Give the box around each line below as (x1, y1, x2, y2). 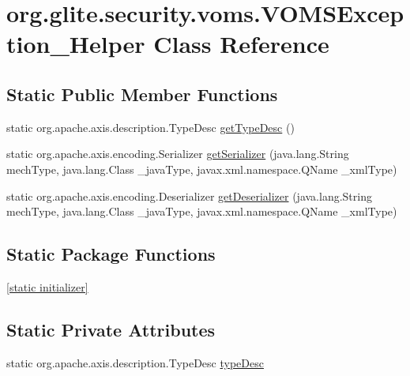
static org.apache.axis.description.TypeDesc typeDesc (6, 354, 264, 370)
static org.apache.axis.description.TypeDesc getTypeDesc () (6, 118, 295, 135)
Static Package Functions (6, 242, 216, 266)
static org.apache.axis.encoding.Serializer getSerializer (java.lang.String (6, 145, 349, 162)
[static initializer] (6, 278, 88, 295)
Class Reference (153, 28, 329, 60)
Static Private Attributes (6, 317, 216, 341)
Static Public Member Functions (6, 81, 278, 106)
